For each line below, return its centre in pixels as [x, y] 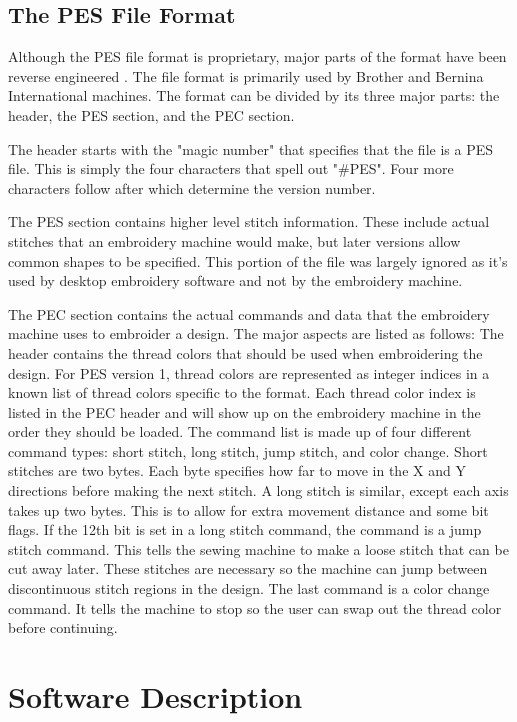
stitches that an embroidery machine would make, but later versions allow [234, 240]
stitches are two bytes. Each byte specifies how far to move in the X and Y [237, 470]
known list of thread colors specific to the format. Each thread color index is [242, 392]
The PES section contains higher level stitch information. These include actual [249, 221]
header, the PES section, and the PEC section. [151, 114]
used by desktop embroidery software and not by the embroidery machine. [235, 280]
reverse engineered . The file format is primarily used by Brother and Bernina [246, 75]
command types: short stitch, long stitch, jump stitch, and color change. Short [248, 450]
